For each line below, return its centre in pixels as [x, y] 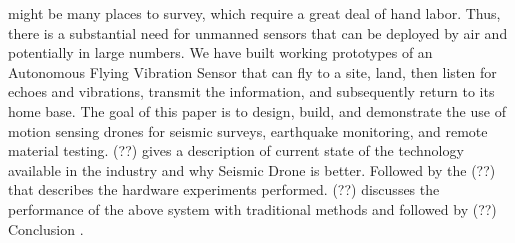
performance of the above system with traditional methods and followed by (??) [252, 208]
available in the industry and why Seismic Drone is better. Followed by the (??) [252, 169]
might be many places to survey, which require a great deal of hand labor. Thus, [254, 13]
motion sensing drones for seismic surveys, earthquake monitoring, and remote [248, 130]
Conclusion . [46, 228]
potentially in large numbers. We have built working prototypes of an [220, 52]
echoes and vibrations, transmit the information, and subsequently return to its [251, 91]
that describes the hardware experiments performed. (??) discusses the [224, 189]
